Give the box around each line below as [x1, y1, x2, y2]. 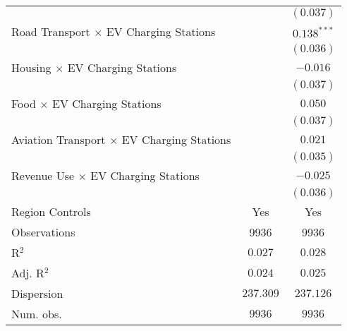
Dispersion [11, 285, 63, 301]
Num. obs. [11, 306, 62, 322]
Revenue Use [11, 167, 75, 183]
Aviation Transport [11, 131, 106, 148]
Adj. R [11, 265, 44, 281]
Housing [11, 59, 51, 76]
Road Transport [11, 23, 90, 40]
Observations [11, 224, 75, 240]
